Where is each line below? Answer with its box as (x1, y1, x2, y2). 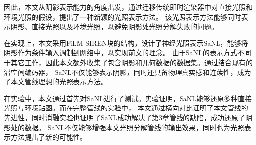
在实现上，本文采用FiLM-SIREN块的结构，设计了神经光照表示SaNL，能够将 (4, 37, 248, 48)
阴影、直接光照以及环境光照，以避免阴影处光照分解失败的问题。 (10, 21, 218, 32)
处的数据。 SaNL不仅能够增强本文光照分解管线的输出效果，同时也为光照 (10, 122, 244, 132)
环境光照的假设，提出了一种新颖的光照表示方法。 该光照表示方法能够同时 (4, 11, 241, 22)
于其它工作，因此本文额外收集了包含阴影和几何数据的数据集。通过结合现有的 (4, 57, 253, 67)
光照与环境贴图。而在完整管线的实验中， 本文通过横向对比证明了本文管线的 (4, 103, 248, 113)
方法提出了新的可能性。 (10, 132, 87, 142)
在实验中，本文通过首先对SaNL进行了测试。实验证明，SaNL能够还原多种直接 (4, 93, 252, 103)
